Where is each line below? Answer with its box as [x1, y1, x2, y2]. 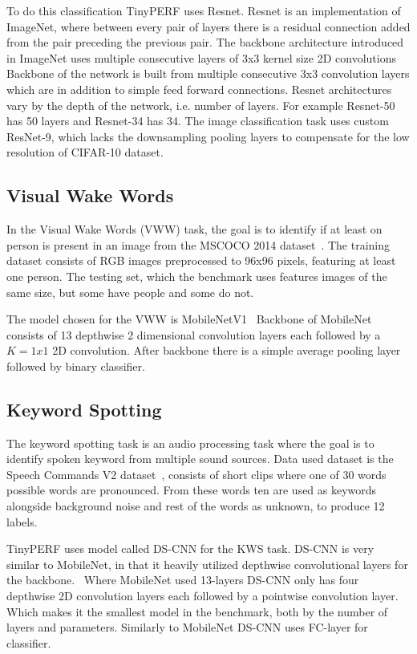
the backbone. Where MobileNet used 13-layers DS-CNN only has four [6, 571, 359, 588]
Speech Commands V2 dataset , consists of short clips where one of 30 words [6, 465, 387, 482]
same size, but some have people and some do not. [6, 283, 254, 300]
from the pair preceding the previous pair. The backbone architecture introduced [6, 34, 404, 51]
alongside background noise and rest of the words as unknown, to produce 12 [6, 498, 385, 514]
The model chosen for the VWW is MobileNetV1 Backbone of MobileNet [6, 311, 372, 327]
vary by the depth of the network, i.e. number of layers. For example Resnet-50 [6, 96, 395, 113]
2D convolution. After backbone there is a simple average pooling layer [52, 342, 401, 359]
